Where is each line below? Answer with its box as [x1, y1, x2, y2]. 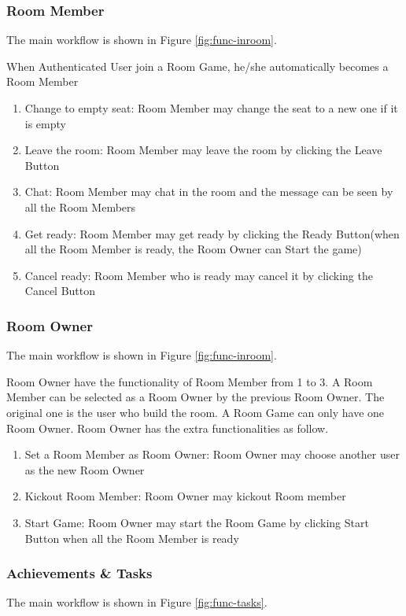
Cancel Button [24, 282, 96, 299]
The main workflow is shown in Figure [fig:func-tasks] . [6, 594, 268, 610]
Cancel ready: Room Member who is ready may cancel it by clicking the [24, 267, 373, 283]
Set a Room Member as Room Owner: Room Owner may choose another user [24, 446, 400, 463]
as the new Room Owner [24, 461, 145, 478]
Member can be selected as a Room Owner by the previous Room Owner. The [6, 389, 385, 405]
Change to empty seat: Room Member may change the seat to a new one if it [24, 100, 398, 116]
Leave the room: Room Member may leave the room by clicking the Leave [24, 142, 382, 158]
